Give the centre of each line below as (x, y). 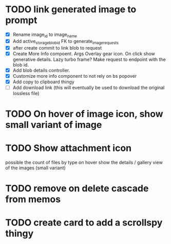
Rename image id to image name (45, 35)
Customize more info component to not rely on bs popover (75, 76)
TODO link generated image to (71, 9)
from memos (33, 199)
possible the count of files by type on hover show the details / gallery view (84, 163)
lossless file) (26, 93)
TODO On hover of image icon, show (84, 114)
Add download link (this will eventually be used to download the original (89, 87)
